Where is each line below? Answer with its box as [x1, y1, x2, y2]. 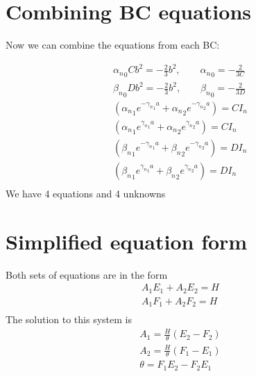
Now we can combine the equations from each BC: [6, 38, 220, 52]
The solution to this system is [6, 312, 132, 327]
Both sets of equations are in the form [6, 267, 168, 281]
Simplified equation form [6, 227, 248, 255]
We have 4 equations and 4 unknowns [6, 186, 166, 200]
